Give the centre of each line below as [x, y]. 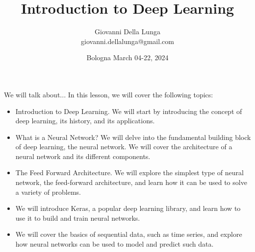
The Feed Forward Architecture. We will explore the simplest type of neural [129, 172]
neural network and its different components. [83, 156]
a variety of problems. [48, 192]
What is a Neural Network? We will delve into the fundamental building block [133, 137]
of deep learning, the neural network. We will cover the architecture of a [124, 147]
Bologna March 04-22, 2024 [127, 57]
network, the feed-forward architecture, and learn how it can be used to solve [131, 182]
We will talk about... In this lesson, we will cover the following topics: [109, 94]
